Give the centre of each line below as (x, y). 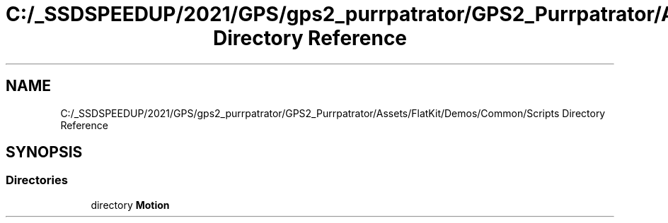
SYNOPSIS (44, 152)
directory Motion (130, 205)
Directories (37, 180)
